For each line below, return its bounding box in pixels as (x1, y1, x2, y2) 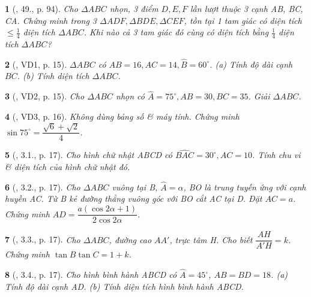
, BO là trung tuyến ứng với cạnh (183, 180, 306, 193)
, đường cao (109, 233, 152, 246)
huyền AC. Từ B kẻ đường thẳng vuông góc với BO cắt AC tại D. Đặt (5, 192, 262, 205)
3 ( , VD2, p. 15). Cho (5, 90, 85, 102)
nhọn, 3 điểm (109, 2, 159, 14)
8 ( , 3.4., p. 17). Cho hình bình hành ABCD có (5, 268, 177, 281)
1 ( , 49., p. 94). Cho (5, 2, 78, 14)
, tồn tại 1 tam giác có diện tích (184, 14, 302, 26)
